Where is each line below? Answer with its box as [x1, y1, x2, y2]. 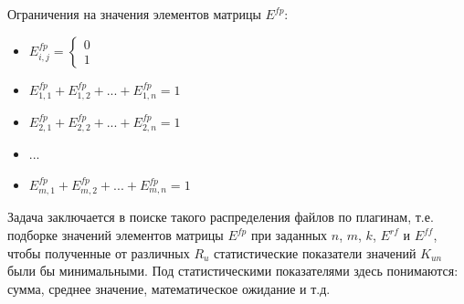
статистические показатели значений [214, 243, 417, 262]
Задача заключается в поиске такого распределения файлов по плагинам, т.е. [7, 207, 434, 226]
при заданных [250, 225, 328, 245]
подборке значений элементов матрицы [7, 225, 224, 245]
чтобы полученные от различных [7, 243, 190, 262]
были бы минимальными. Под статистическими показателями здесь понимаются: [7, 261, 459, 280]
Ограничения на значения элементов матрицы [7, 5, 261, 23]
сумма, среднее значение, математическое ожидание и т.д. [7, 278, 331, 298]
